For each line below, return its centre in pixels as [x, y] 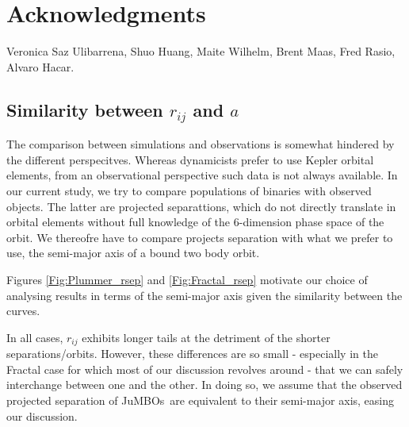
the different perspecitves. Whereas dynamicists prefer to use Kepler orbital [190, 159]
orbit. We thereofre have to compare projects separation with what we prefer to [200, 237]
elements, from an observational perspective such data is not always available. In [202, 175]
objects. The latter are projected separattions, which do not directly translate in [201, 206]
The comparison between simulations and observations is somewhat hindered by [201, 144]
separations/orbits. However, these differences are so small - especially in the [192, 354]
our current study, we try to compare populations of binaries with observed [189, 191]
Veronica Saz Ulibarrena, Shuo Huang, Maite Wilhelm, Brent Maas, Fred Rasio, [201, 51]
